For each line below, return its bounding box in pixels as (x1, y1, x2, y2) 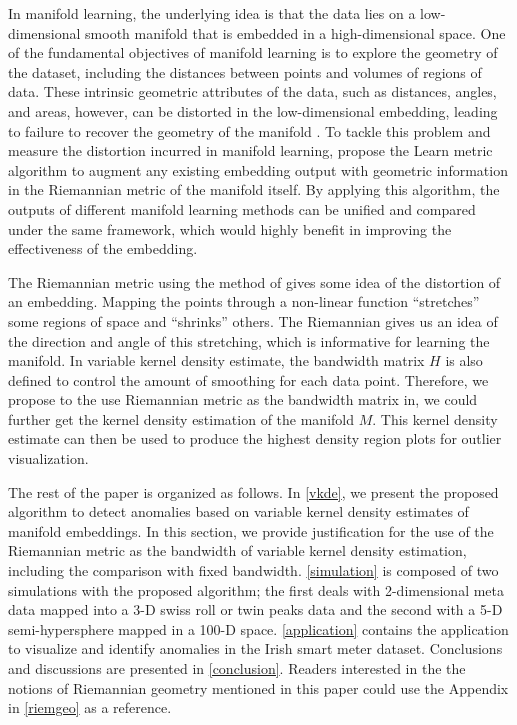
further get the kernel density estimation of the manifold (8, 408, 355, 429)
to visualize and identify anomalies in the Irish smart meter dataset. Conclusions (8, 638, 503, 659)
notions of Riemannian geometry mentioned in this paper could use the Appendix (8, 677, 509, 698)
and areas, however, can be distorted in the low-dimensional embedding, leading (8, 100, 498, 121)
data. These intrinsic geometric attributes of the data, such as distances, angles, (8, 81, 497, 102)
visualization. (8, 448, 89, 469)
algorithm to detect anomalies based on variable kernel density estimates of (8, 501, 469, 522)
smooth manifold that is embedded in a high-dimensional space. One (85, 22, 506, 43)
